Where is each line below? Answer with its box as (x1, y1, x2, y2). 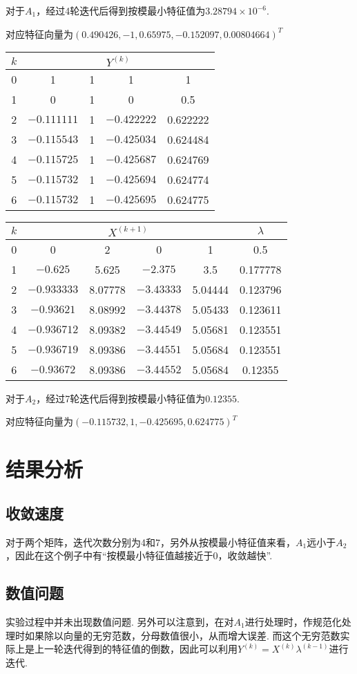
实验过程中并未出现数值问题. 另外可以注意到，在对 (6, 614, 234, 628)
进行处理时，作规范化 (244, 614, 342, 628)
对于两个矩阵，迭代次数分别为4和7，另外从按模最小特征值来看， (6, 534, 296, 549)
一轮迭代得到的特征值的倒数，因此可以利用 (44, 642, 238, 656)
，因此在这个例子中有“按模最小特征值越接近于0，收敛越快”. (6, 548, 273, 563)
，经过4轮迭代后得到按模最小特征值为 (36, 3, 206, 17)
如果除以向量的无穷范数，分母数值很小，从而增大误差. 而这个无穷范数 (24, 628, 340, 642)
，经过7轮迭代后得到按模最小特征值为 (36, 391, 206, 405)
